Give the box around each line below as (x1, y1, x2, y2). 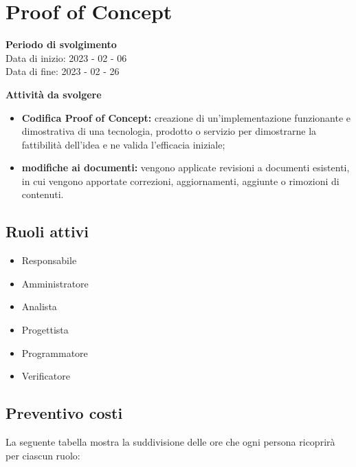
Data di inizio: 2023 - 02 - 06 (5, 50, 127, 65)
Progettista (21, 323, 69, 337)
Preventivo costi (5, 402, 123, 424)
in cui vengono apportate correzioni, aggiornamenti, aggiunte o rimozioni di (21, 173, 340, 188)
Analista (21, 299, 57, 314)
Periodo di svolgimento (5, 37, 117, 52)
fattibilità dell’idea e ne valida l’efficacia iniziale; (21, 137, 225, 151)
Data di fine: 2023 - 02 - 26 (5, 64, 120, 78)
